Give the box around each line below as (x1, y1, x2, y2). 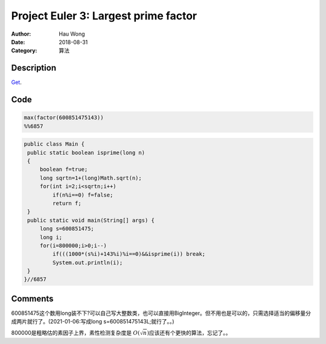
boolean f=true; (39, 166, 88, 173)
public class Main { (24, 141, 85, 148)
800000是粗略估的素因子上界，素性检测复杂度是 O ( (11, 329, 140, 336)
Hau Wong (59, 30, 85, 37)
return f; (52, 200, 81, 207)
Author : (11, 30, 31, 37)
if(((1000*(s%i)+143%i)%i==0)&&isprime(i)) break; (52, 251, 206, 258)
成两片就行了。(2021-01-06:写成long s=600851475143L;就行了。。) (11, 318, 174, 325)
